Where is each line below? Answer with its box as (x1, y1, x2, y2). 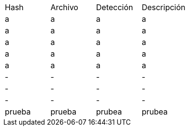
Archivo (50, 2, 78, 12)
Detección (96, 2, 133, 12)
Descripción (142, 2, 186, 12)
